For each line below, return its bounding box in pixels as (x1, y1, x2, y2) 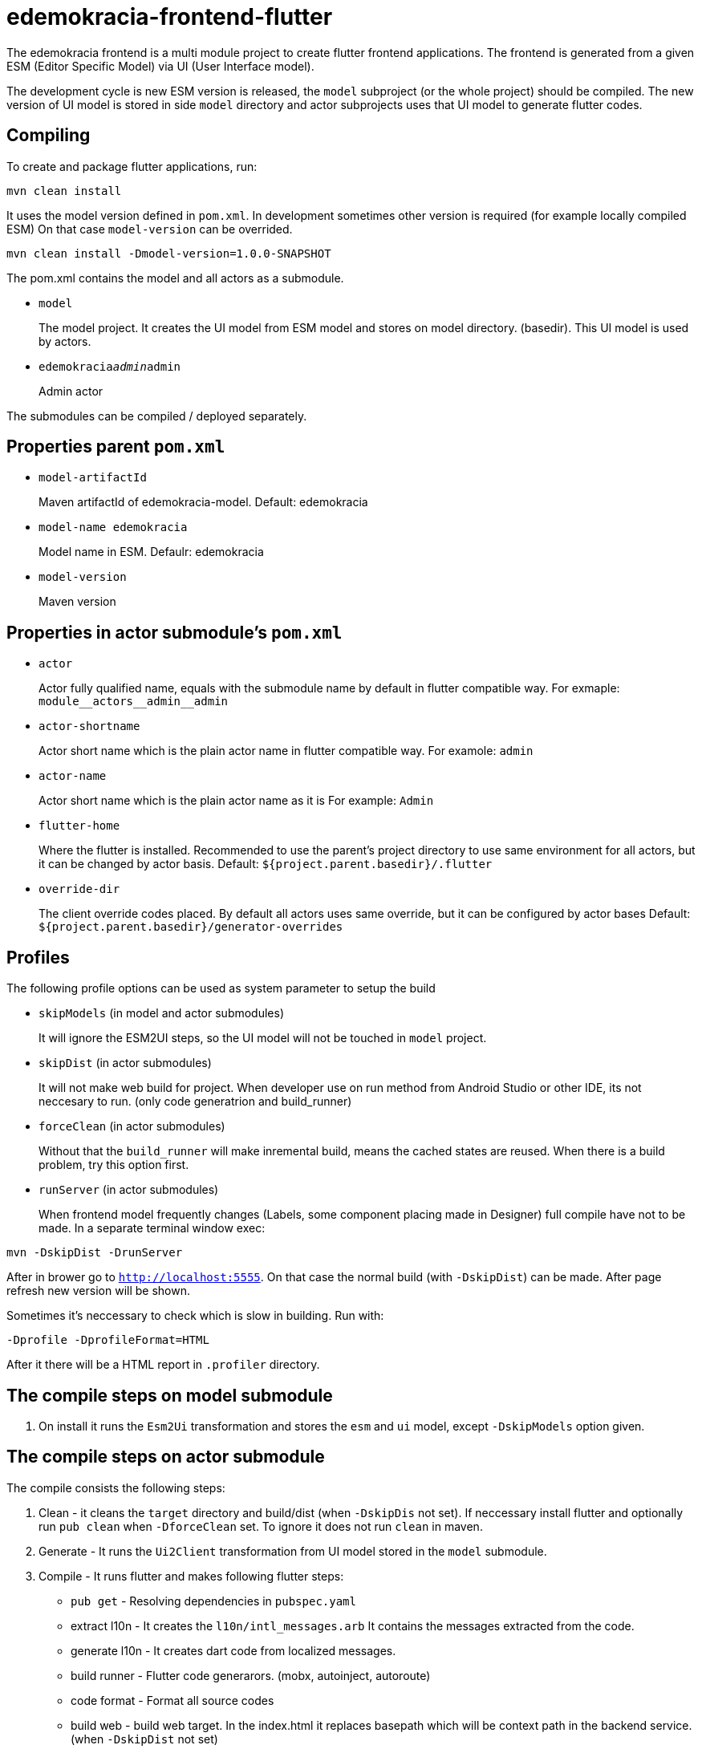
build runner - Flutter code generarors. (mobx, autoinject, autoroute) (71, 1668, 431, 1682)
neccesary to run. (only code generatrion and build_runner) (39, 1094, 352, 1109)
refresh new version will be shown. (6, 1284, 190, 1298)
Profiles (6, 947, 70, 968)
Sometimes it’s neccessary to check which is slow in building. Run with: (6, 1309, 384, 1323)
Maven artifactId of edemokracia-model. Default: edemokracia (39, 495, 368, 509)
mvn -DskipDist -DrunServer (6, 1246, 183, 1260)
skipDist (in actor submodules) (39, 1056, 212, 1070)
